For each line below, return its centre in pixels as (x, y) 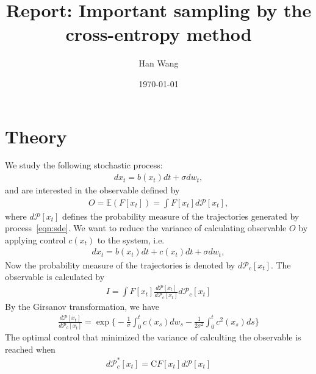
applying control (35, 239)
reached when (30, 349)
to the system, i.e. (131, 239)
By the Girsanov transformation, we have (82, 307)
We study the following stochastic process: (84, 165)
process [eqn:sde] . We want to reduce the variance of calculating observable (146, 228)
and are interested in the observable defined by (92, 190)
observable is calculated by (55, 277)
